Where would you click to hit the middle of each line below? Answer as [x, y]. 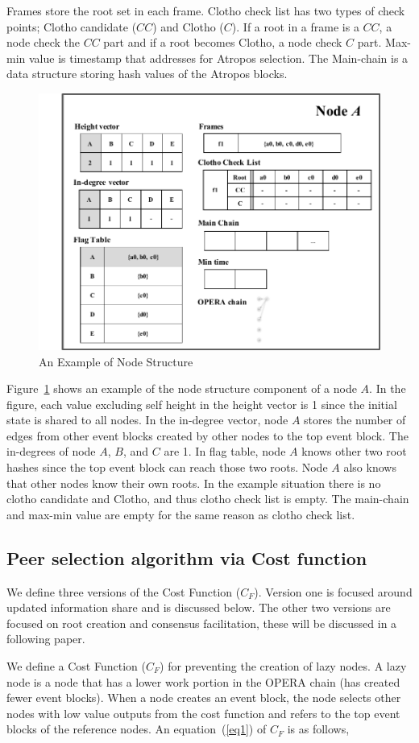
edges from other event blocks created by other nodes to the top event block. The [207, 435]
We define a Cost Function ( [76, 666]
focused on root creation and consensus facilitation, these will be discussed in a [202, 623]
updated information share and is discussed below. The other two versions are [199, 607]
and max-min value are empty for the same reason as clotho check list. [181, 514]
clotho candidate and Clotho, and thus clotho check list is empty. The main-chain [208, 499]
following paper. [46, 639]
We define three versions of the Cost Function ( [124, 591]
